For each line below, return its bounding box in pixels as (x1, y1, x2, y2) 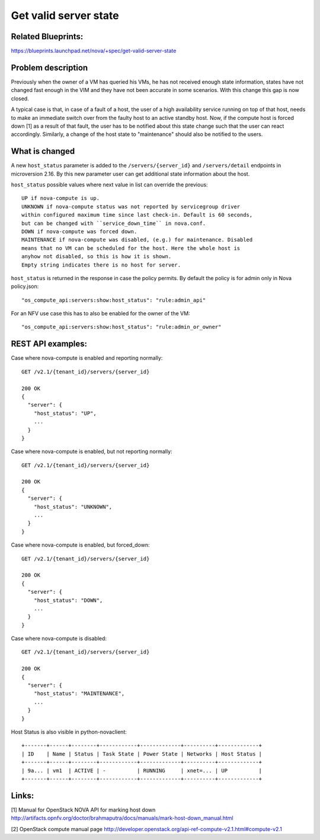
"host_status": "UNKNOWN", (33, 503, 113, 510)
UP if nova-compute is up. (21, 195, 100, 202)
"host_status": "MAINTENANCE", (33, 690, 125, 697)
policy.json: (11, 283, 39, 290)
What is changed (11, 146, 75, 157)
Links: (11, 790, 34, 801)
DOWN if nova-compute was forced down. (21, 228, 137, 234)
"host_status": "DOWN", (33, 597, 103, 604)
